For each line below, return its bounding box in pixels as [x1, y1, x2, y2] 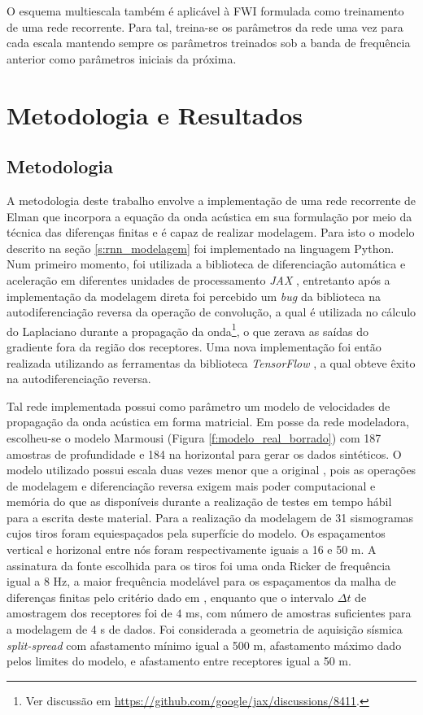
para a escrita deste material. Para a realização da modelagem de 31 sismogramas [7, 508, 414, 525]
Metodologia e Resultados [7, 98, 303, 131]
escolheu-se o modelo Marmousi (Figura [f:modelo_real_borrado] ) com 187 [7, 429, 382, 446]
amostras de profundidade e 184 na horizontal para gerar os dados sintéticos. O [7, 445, 402, 462]
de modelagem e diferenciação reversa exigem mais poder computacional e [7, 477, 376, 494]
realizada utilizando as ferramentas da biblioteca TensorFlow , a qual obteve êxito [7, 354, 416, 371]
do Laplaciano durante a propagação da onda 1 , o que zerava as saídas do [7, 320, 369, 339]
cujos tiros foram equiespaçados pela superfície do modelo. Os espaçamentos [7, 525, 386, 542]
